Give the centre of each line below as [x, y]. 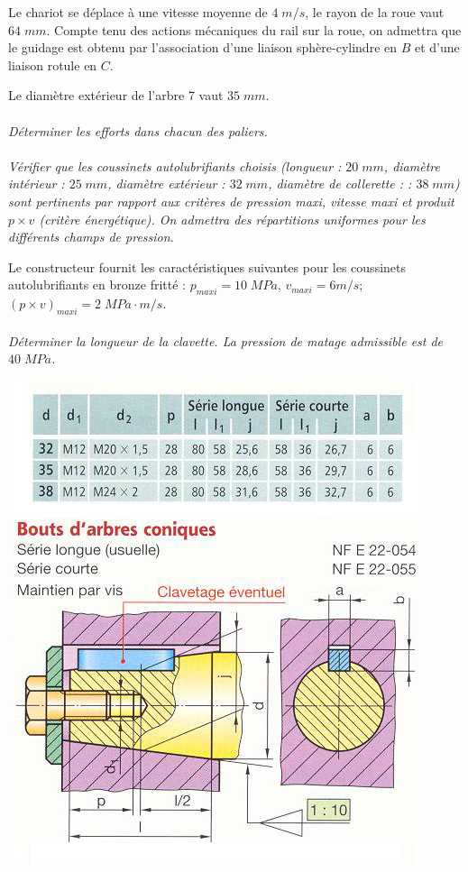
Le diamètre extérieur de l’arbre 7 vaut [116, 95]
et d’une [437, 47]
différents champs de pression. [91, 237]
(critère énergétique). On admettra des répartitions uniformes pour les [232, 219]
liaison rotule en [53, 64]
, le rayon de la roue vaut [375, 12]
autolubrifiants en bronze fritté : [97, 285]
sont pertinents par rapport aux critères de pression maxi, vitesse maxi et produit [231, 201]
